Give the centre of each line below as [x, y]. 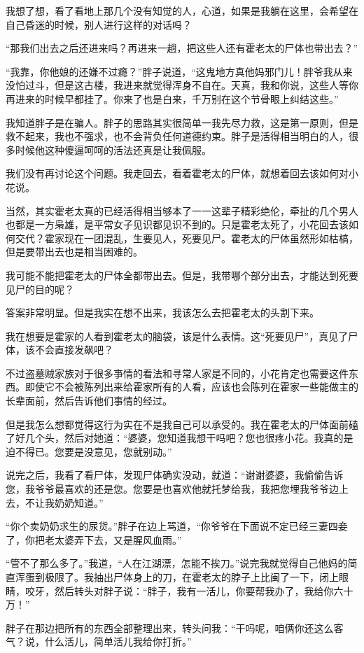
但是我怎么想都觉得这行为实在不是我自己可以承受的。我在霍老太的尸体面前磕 [182, 424]
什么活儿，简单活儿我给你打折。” [118, 641]
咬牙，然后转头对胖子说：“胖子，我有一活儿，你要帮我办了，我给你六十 [189, 590]
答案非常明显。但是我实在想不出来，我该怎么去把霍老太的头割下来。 [162, 313]
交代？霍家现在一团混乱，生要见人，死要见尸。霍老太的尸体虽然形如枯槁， [187, 238]
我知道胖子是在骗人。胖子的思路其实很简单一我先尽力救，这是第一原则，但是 [182, 122]
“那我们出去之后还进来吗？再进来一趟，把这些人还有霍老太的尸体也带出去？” [182, 48]
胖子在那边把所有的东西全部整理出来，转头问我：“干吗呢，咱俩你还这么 [170, 627]
